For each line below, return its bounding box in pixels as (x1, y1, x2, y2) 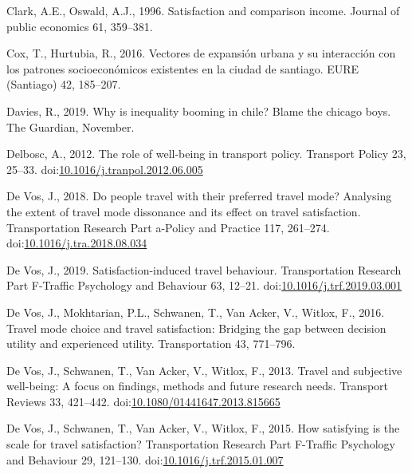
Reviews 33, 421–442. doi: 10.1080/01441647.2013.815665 (6, 393, 281, 409)
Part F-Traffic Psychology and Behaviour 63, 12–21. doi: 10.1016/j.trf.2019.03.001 (6, 277, 402, 294)
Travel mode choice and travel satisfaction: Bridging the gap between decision (6, 319, 386, 336)
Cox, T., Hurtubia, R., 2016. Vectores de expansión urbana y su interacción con (6, 45, 396, 61)
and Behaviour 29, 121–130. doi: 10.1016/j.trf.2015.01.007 (6, 451, 284, 468)
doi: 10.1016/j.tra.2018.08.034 (6, 235, 147, 251)
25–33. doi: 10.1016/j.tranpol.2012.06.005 (6, 160, 203, 177)
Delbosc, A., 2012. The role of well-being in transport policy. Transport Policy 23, (6, 145, 406, 162)
